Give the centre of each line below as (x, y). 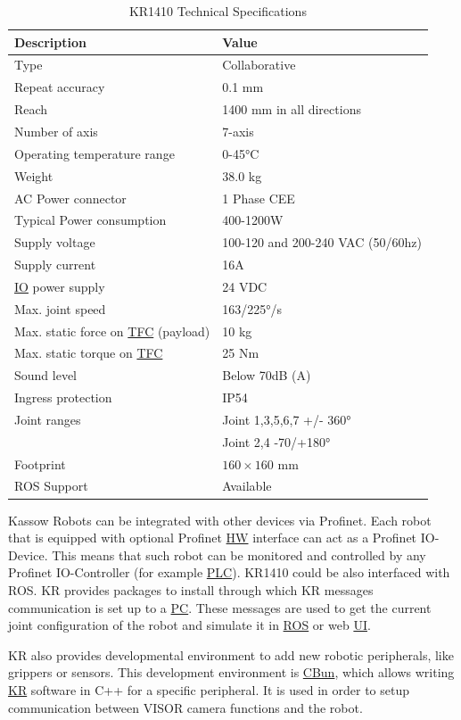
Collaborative (259, 65)
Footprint (40, 463)
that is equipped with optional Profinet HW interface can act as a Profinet (213, 538)
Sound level (46, 375)
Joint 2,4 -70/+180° (276, 441)
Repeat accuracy (60, 87)
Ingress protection (63, 397)
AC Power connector (70, 198)
